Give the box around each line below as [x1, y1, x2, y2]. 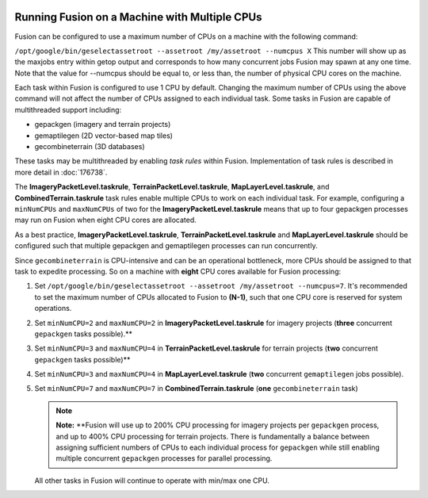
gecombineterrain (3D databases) [34, 142, 145, 151]
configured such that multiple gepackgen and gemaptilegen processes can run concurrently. [14, 241, 318, 251]
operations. [34, 304, 72, 313]
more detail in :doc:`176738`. [14, 167, 108, 177]
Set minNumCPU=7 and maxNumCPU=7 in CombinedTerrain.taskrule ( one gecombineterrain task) [34, 384, 358, 393]
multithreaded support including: [14, 105, 122, 114]
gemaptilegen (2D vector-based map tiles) [34, 131, 174, 140]
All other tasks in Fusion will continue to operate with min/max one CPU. [34, 476, 269, 485]
